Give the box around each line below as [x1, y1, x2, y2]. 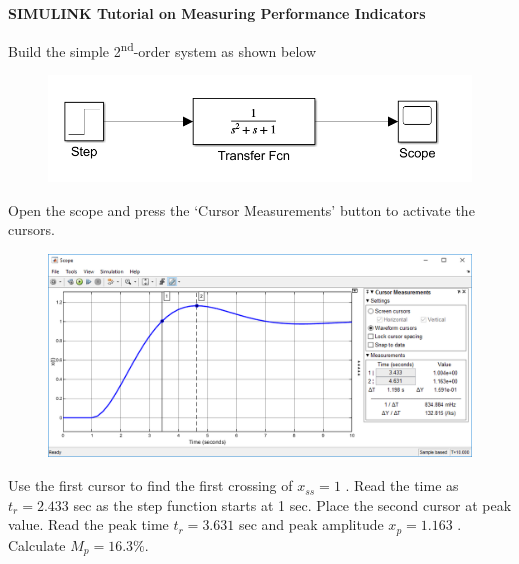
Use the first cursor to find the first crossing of [8, 475, 293, 496]
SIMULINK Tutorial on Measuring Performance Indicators [8, 3, 426, 23]
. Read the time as [345, 475, 459, 496]
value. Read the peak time [8, 514, 169, 535]
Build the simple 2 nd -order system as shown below [8, 37, 316, 61]
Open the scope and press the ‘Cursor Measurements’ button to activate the [8, 199, 475, 220]
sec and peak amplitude [238, 514, 384, 535]
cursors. [8, 219, 55, 240]
